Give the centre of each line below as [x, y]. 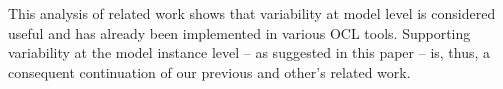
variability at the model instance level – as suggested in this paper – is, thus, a [249, 52]
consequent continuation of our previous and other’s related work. [209, 71]
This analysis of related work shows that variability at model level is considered [252, 13]
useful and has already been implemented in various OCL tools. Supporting [239, 32]
